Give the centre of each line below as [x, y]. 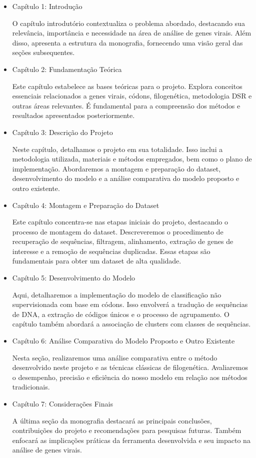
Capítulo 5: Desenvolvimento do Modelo [74, 278]
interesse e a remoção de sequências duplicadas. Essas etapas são [111, 251]
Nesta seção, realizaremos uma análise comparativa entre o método [115, 357]
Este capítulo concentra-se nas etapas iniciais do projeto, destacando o [120, 222]
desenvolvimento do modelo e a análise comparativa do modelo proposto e [126, 178]
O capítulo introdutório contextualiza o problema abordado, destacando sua [128, 23]
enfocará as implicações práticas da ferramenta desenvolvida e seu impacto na [131, 440]
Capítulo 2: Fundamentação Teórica [67, 69]
